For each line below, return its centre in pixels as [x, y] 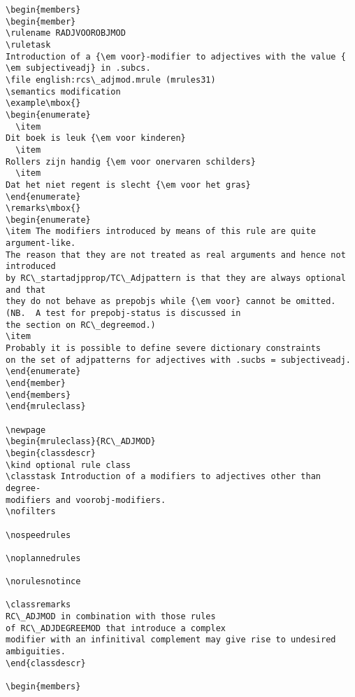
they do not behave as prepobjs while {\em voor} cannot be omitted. [171, 302]
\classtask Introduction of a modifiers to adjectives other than [164, 477]
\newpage [26, 430]
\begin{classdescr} [51, 453]
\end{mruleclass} [46, 407]
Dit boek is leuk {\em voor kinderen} [96, 138]
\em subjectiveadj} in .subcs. [78, 68]
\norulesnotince [43, 582]
